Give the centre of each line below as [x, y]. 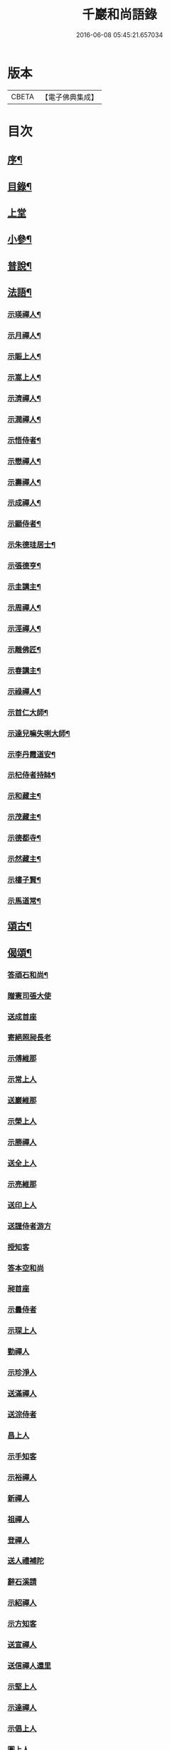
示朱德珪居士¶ [31, 545]
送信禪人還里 [30, 1666]
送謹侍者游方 [30, 1226]
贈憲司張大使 [30, 995]
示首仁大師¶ [28, 713]
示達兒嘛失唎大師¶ [39, 733]
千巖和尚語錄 [119, 15]
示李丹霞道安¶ [31, 754]
